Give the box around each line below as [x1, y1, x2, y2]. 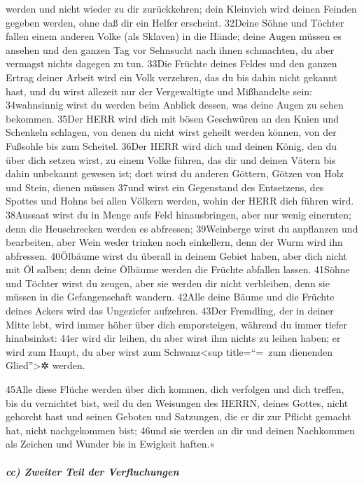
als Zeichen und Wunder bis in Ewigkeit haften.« [6, 436, 216, 451]
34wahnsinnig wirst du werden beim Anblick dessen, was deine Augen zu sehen [6, 97, 344, 112]
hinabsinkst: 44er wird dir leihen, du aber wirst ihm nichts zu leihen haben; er [6, 331, 341, 345]
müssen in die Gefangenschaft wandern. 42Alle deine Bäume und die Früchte [6, 289, 335, 304]
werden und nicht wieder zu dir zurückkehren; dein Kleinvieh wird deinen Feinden [6, 1, 357, 15]
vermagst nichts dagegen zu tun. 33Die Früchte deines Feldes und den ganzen [6, 56, 337, 71]
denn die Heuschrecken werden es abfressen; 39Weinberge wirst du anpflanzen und [6, 221, 358, 235]
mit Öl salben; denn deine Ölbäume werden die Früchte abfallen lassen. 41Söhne [6, 262, 350, 277]
